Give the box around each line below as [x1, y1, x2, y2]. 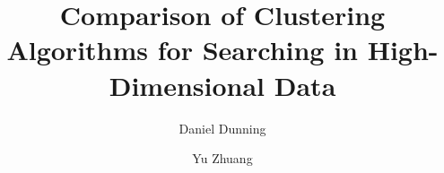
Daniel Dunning [178, 118, 266, 137]
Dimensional [109, 66, 266, 103]
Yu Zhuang [192, 149, 253, 168]
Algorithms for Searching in [6, 31, 359, 68]
